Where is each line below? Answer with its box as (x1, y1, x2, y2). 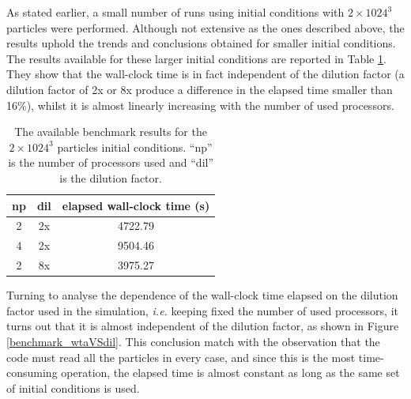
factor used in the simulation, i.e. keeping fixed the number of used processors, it (6, 302, 398, 318)
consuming (6, 364, 58, 381)
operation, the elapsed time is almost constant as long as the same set (61, 364, 400, 381)
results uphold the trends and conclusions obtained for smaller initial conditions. (6, 35, 396, 51)
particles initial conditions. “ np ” (57, 138, 213, 155)
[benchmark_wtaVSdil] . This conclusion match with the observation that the (6, 333, 380, 349)
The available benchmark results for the (14, 123, 207, 140)
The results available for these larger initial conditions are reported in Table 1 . (6, 50, 386, 66)
